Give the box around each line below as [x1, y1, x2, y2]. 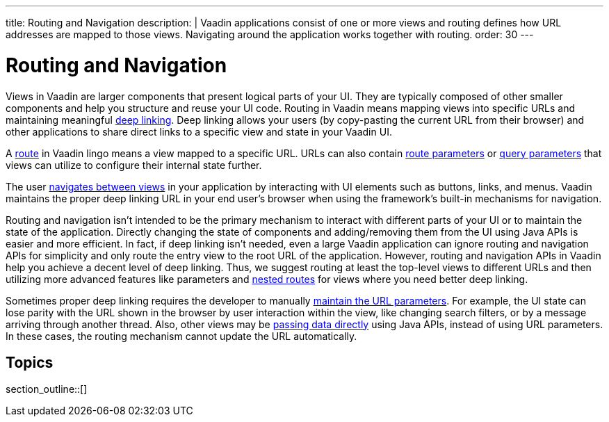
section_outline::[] [6, 383, 88, 396]
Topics [6, 353, 54, 371]
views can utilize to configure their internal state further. [6, 159, 262, 171]
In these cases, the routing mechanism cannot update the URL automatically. [6, 330, 357, 342]
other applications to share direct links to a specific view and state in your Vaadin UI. [6, 125, 392, 138]
